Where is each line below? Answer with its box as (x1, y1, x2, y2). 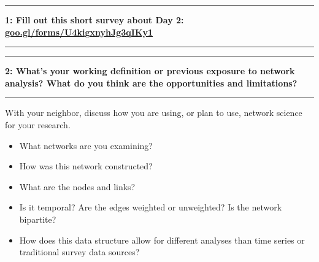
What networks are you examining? (19, 139, 153, 152)
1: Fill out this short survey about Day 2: (5, 13, 184, 26)
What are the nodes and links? (19, 180, 136, 193)
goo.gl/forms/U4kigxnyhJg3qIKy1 (5, 25, 153, 38)
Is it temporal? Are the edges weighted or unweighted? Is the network (19, 201, 282, 214)
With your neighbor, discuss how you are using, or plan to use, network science (5, 106, 302, 119)
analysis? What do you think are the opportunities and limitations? (5, 76, 298, 89)
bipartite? (19, 212, 56, 225)
